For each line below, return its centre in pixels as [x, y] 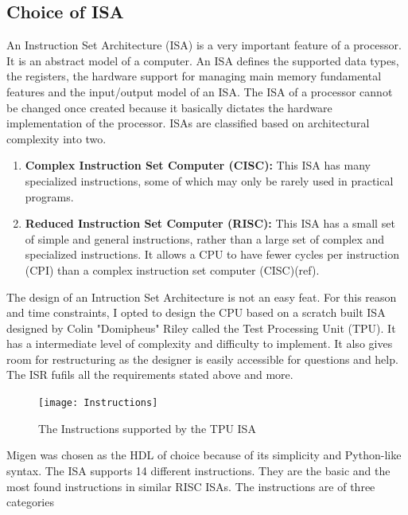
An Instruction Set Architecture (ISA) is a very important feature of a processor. [204, 45]
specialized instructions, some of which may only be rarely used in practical [209, 180]
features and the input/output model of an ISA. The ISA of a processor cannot [200, 91]
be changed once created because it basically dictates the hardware [169, 107]
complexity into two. [56, 138]
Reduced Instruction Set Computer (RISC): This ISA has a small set [210, 223]
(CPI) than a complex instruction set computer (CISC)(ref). [172, 269]
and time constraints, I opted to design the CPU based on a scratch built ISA [196, 312]
